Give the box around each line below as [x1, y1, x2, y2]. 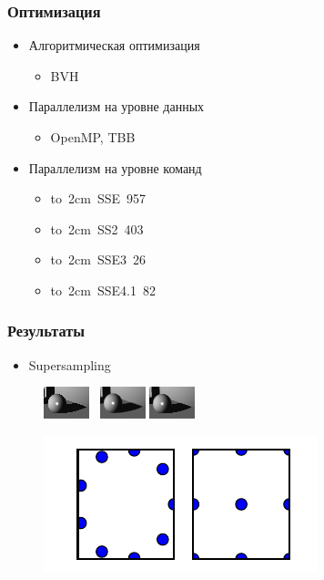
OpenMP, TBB [50, 128, 136, 146]
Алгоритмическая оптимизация [28, 36, 200, 55]
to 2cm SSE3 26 [50, 250, 147, 269]
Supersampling [28, 355, 111, 374]
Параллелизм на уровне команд [28, 158, 202, 177]
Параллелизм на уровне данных [28, 97, 205, 116]
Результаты [7, 319, 86, 342]
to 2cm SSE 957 [50, 189, 147, 208]
